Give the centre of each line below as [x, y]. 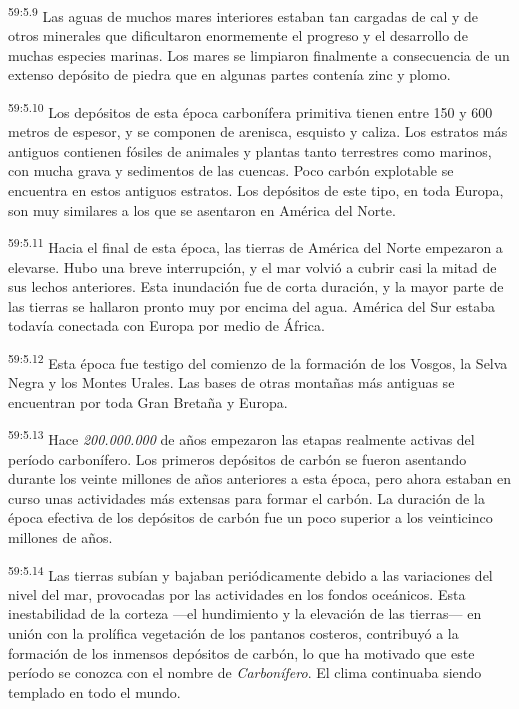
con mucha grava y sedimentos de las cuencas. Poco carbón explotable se [231, 170]
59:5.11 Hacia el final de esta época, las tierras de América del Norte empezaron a [255, 245]
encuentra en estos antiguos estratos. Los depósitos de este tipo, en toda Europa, [256, 190]
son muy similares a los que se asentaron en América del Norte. [202, 209]
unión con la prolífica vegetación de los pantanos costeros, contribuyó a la [233, 632]
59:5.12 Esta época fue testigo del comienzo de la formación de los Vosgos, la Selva [258, 361]
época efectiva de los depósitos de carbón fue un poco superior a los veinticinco [250, 517]
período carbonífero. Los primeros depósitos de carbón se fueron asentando [237, 458]
